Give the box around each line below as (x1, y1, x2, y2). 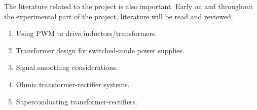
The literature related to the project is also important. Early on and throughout (4, 1, 253, 11)
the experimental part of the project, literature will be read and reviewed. (4, 11, 233, 21)
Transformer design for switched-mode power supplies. (16, 45, 185, 55)
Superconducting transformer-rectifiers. (16, 96, 137, 106)
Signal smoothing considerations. (16, 62, 118, 72)
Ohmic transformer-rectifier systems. (16, 79, 130, 89)
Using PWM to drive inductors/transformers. (16, 28, 157, 39)
